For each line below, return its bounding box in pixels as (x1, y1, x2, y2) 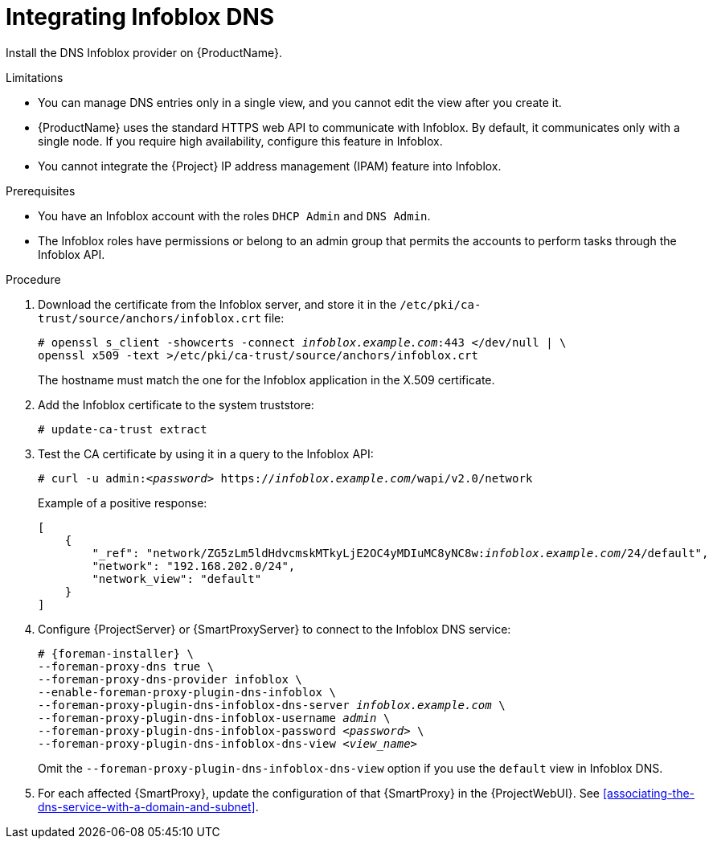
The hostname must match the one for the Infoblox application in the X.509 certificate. (38, 372, 495, 387)
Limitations (6, 70, 64, 84)
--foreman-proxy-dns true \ (38, 659, 215, 673)
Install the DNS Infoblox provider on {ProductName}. (6, 45, 282, 59)
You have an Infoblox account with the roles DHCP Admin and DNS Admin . (38, 208, 431, 223)
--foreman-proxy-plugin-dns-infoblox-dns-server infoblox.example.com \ (38, 698, 506, 712)
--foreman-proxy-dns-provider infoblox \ (38, 672, 302, 686)
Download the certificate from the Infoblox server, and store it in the (38, 297, 397, 311)
